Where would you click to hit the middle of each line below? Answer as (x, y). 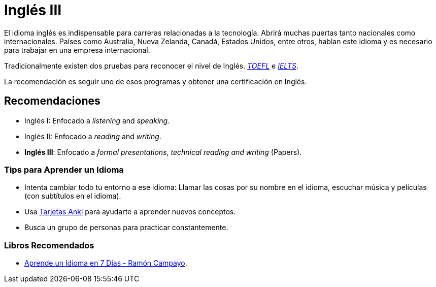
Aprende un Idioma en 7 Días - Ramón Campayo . (106, 263)
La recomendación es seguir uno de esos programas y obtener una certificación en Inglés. (156, 81)
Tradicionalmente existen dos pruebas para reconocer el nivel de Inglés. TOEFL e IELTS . (151, 66)
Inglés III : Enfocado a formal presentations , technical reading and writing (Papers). (163, 152)
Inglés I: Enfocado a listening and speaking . (97, 120)
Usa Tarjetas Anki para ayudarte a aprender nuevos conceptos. (130, 212)
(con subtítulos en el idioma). (73, 196)
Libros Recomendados (49, 245)
